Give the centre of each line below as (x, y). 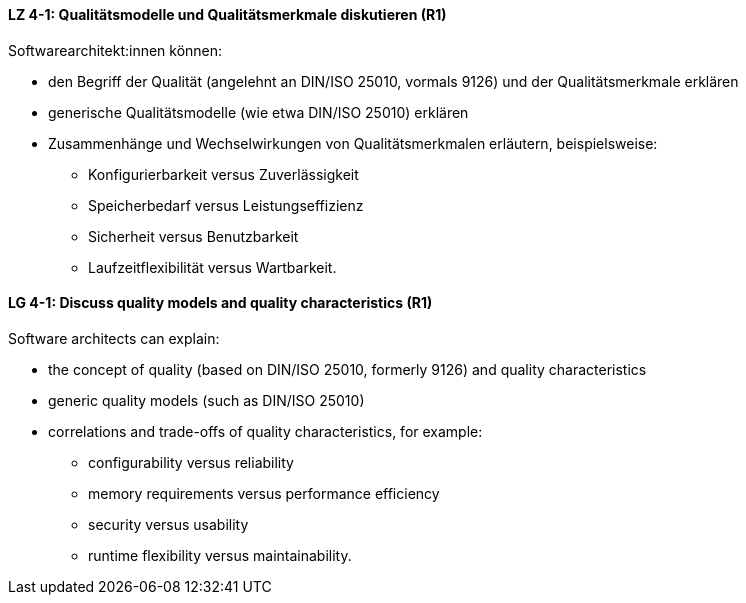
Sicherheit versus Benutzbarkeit (193, 236)
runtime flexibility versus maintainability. (220, 555)
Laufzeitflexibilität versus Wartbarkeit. (212, 267)
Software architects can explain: (114, 338)
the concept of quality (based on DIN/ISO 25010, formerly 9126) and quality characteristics (347, 369)
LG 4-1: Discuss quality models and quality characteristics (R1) (220, 303)
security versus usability (168, 524)
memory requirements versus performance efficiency (264, 493)
